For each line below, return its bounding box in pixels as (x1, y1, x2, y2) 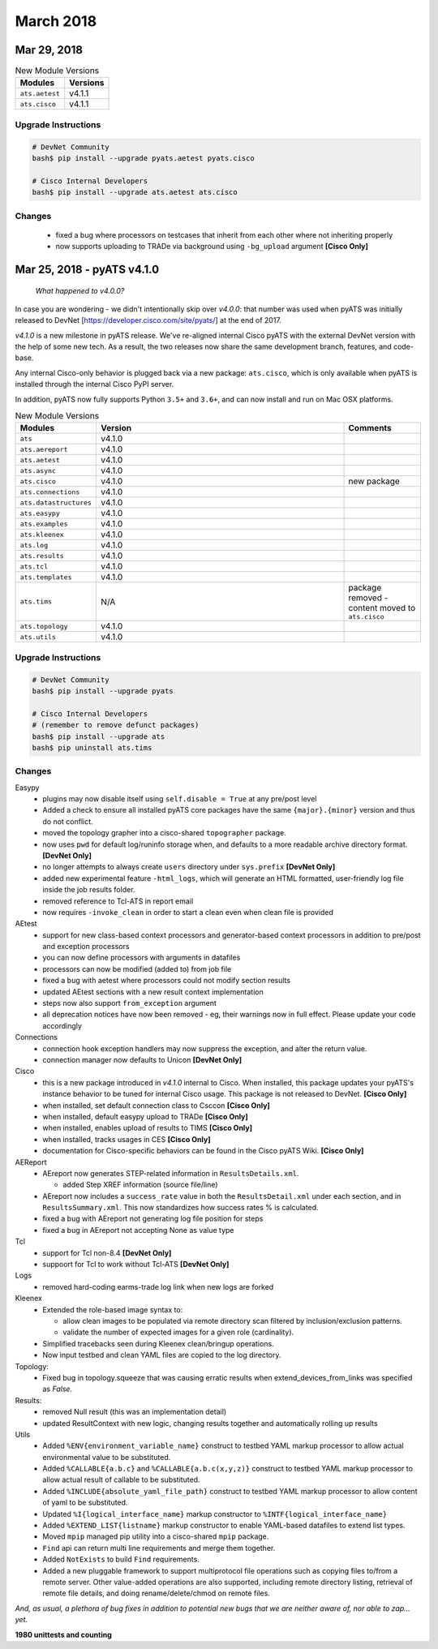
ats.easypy (19, 509, 61, 517)
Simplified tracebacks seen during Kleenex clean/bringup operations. (42, 1338, 275, 1348)
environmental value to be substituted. (42, 1452, 171, 1462)
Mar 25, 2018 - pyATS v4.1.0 (15, 262, 160, 276)
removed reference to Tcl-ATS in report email (42, 896, 194, 906)
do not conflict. (42, 816, 93, 827)
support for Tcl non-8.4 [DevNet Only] (42, 1247, 172, 1257)
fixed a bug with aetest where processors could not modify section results (42, 976, 291, 986)
